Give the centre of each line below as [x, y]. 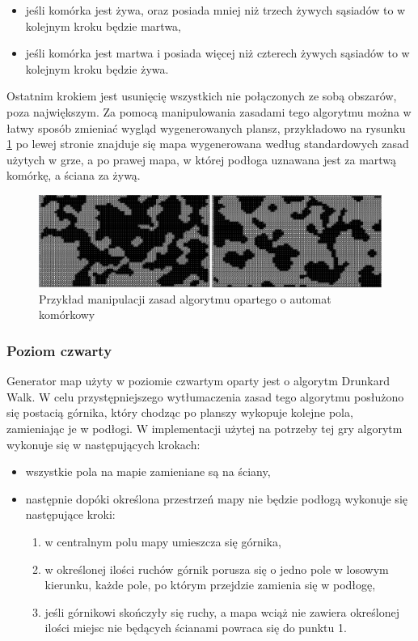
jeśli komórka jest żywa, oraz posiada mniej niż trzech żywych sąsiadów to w [215, 10]
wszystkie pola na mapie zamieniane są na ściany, [148, 471]
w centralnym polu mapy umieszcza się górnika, [163, 541]
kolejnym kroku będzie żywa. [97, 68]
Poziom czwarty [59, 350]
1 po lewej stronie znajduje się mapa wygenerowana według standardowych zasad [208, 144]
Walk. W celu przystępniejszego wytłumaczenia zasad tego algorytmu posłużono [205, 396]
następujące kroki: [70, 514]
